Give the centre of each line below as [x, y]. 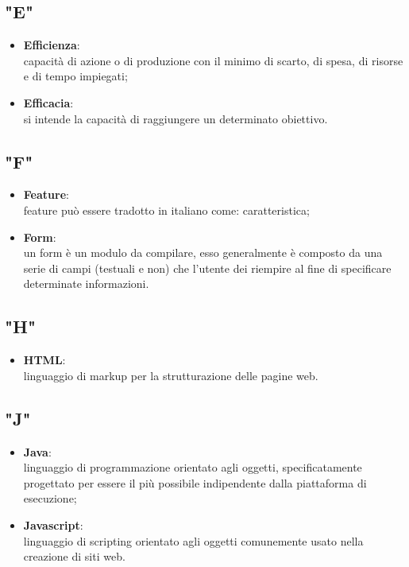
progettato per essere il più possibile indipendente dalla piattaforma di [195, 482]
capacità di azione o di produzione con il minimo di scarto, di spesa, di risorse [213, 60]
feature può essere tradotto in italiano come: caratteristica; [166, 210]
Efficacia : [48, 102]
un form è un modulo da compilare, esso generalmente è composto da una [203, 252]
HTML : [44, 360]
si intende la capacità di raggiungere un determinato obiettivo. [176, 118]
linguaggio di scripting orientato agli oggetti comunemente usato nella [193, 540]
